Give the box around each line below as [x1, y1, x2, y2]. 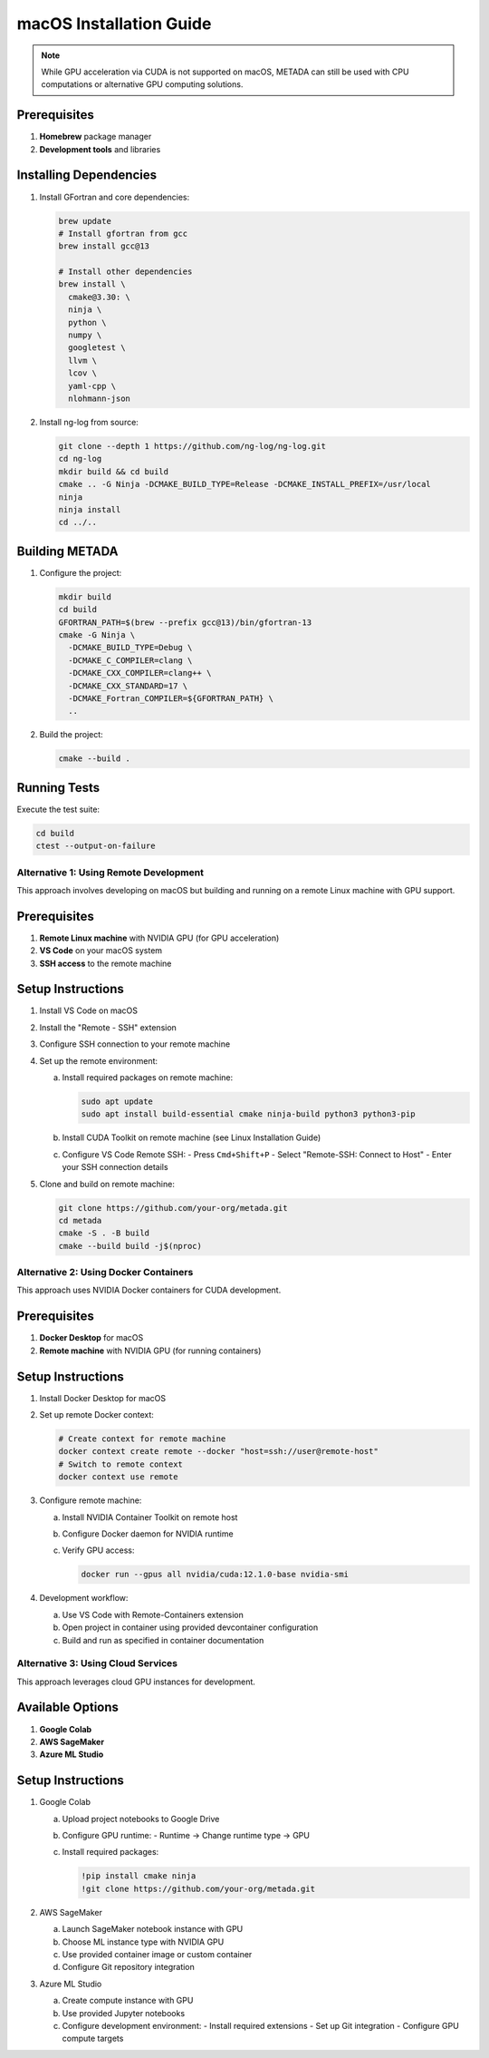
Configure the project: [39, 567, 122, 578]
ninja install [58, 504, 121, 514]
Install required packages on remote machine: [62, 1072, 234, 1083]
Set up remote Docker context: [39, 1409, 154, 1420]
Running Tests [16, 780, 100, 795]
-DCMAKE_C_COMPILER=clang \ [68, 655, 193, 666]
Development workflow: [39, 1593, 129, 1604]
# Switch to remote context [58, 1458, 183, 1469]
